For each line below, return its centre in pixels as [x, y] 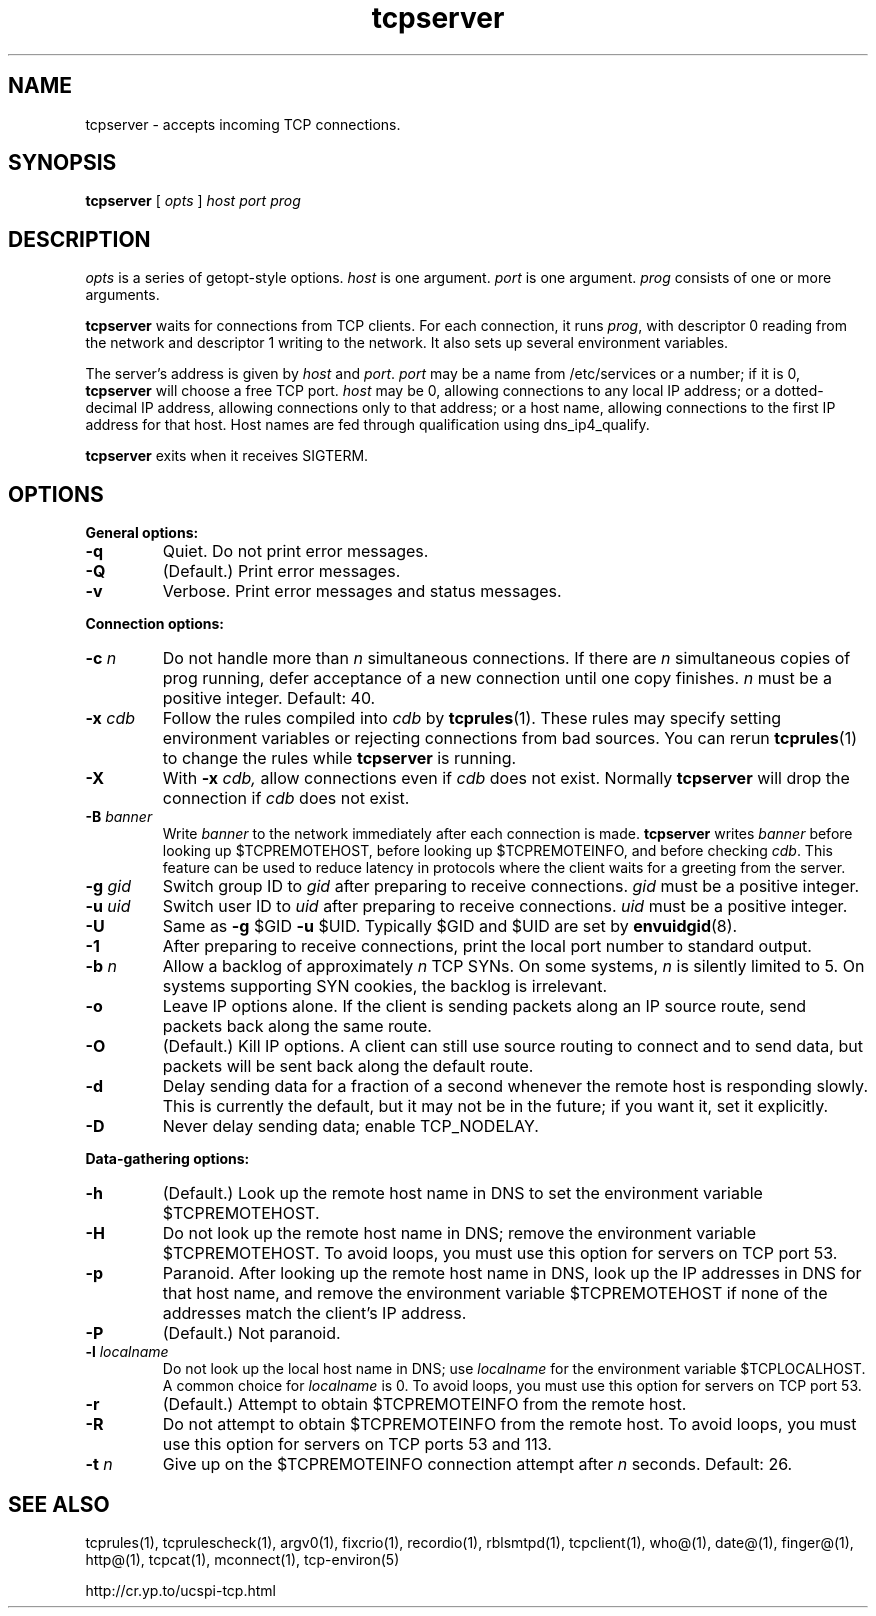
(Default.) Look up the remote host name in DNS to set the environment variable [462, 1193]
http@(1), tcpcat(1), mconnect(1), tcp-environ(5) [242, 1559]
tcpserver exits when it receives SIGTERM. [227, 456]
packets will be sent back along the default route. [348, 1066]
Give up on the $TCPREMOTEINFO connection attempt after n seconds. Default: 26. [477, 1464]
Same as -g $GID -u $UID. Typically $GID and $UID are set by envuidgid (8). [450, 926]
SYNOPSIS [62, 163]
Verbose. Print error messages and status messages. [362, 591]
